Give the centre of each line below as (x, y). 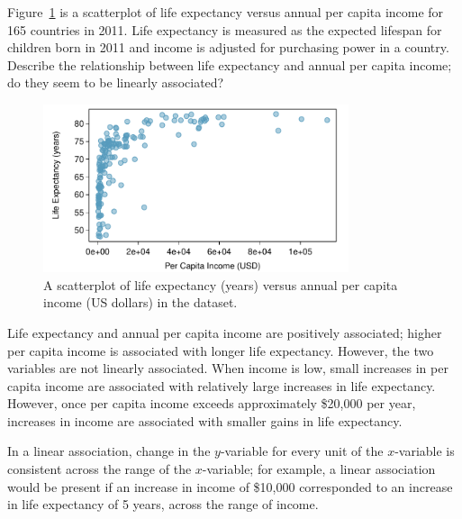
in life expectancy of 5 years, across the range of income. (163, 504)
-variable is (425, 451)
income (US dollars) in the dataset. (140, 302)
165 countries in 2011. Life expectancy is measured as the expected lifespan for (225, 29)
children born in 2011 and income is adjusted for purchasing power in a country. (228, 47)
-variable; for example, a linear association (319, 469)
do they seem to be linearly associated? (116, 82)
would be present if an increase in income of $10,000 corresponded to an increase (230, 486)
